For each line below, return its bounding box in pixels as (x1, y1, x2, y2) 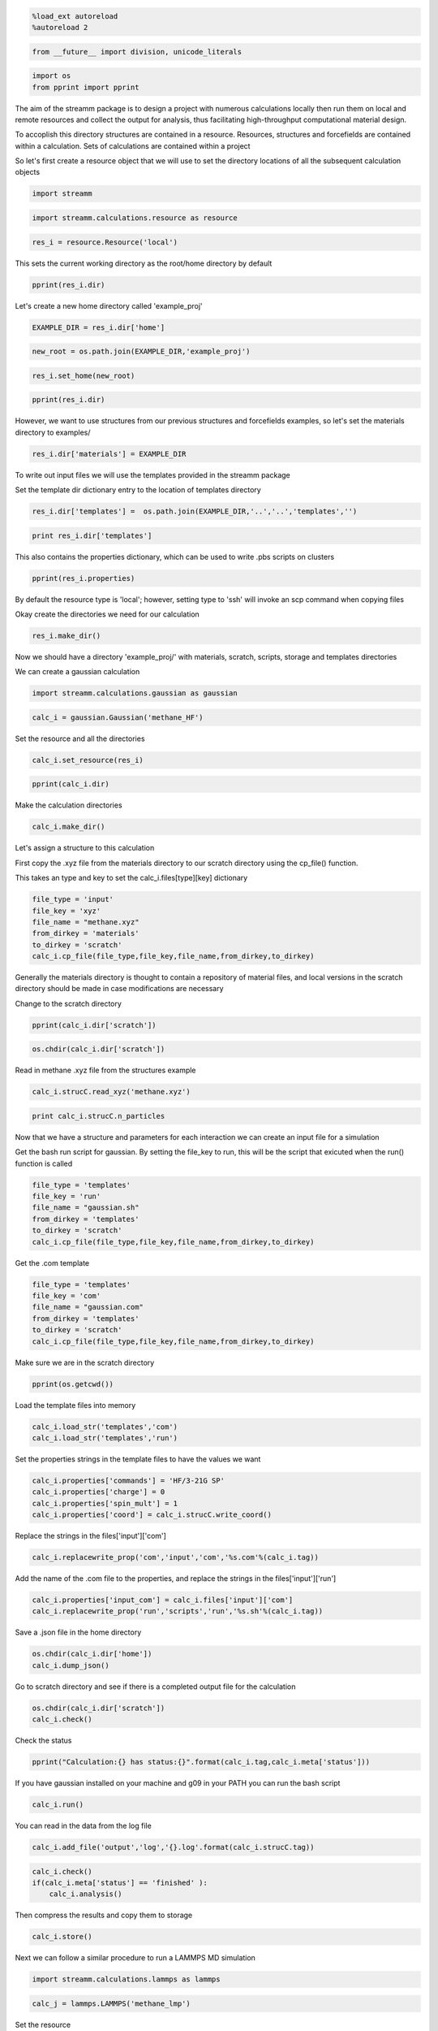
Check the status (15, 1735, 72, 1746)
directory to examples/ (15, 427, 91, 437)
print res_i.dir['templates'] (32, 530, 152, 540)
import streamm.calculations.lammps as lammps (32, 1975, 221, 1984)
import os (32, 71, 71, 80)
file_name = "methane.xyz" (32, 917, 140, 926)
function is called (15, 1158, 73, 1168)
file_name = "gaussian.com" (32, 1302, 144, 1312)
